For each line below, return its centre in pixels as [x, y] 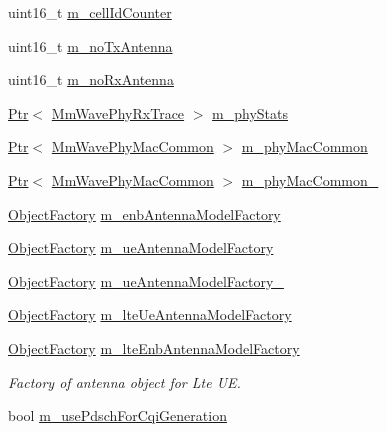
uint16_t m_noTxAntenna [90, 45]
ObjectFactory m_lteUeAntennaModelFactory [150, 314]
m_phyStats [250, 112]
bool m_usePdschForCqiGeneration [117, 415]
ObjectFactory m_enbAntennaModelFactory [144, 213]
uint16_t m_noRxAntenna [91, 79]
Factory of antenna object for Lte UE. [124, 381]
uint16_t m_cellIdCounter [90, 12]
